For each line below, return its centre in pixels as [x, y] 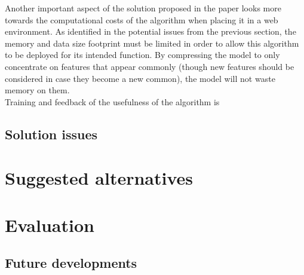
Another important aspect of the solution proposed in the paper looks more [143, 8]
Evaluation [50, 224]
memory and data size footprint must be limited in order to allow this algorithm [152, 43]
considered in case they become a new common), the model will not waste [140, 78]
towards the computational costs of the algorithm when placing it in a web [142, 19]
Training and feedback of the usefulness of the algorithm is [112, 101]
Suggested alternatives [99, 178]
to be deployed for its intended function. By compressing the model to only [142, 55]
